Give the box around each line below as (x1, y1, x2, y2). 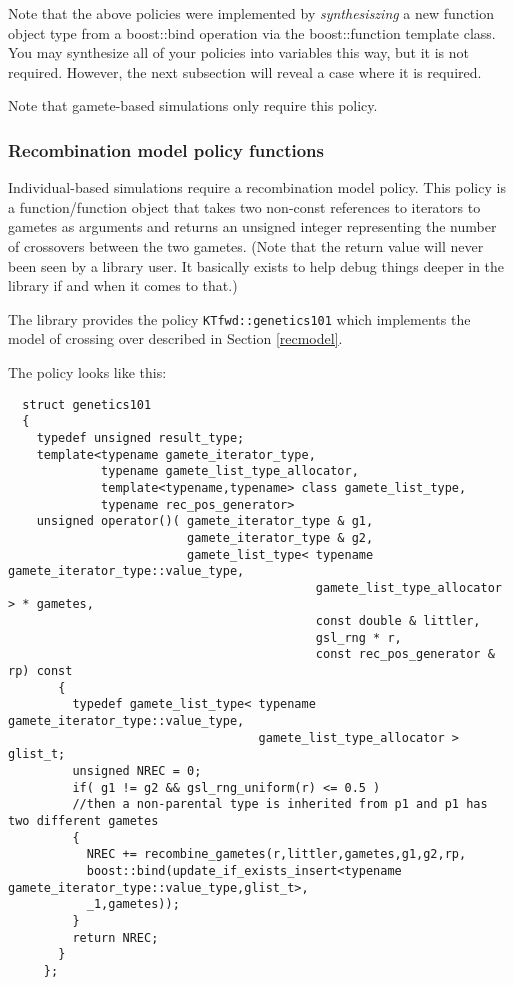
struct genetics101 (22, 397, 152, 412)
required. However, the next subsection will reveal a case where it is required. (8, 61, 482, 82)
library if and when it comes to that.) (8, 275, 238, 296)
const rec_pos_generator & (315, 647, 495, 662)
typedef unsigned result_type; (36, 430, 245, 445)
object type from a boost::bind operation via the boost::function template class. (8, 22, 496, 43)
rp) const (8, 664, 73, 679)
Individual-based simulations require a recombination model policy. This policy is (8, 177, 506, 198)
